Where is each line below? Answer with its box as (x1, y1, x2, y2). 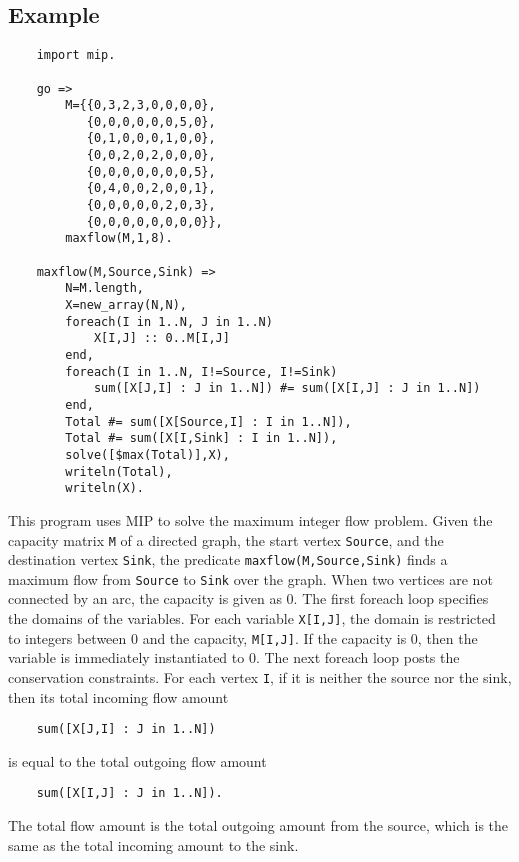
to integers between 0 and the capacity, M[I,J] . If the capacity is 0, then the (8, 627, 478, 648)
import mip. (36, 48, 116, 63)
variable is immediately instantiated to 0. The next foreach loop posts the (8, 647, 460, 668)
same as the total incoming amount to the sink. (8, 834, 299, 855)
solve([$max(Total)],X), (65, 447, 230, 462)
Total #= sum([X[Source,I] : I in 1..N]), (65, 414, 352, 429)
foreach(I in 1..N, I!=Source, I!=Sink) (65, 364, 338, 379)
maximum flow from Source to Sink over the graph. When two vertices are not (8, 568, 493, 589)
